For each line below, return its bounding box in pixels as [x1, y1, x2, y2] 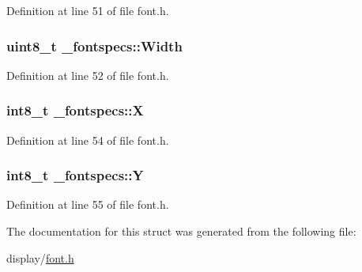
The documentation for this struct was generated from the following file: [6, 223, 356, 240]
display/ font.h [6, 249, 74, 266]
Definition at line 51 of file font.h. [6, 2, 169, 18]
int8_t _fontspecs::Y [6, 165, 144, 185]
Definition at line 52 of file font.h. [6, 66, 169, 83]
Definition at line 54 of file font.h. [6, 131, 169, 148]
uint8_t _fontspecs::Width [6, 36, 183, 55]
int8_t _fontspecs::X [6, 100, 144, 120]
